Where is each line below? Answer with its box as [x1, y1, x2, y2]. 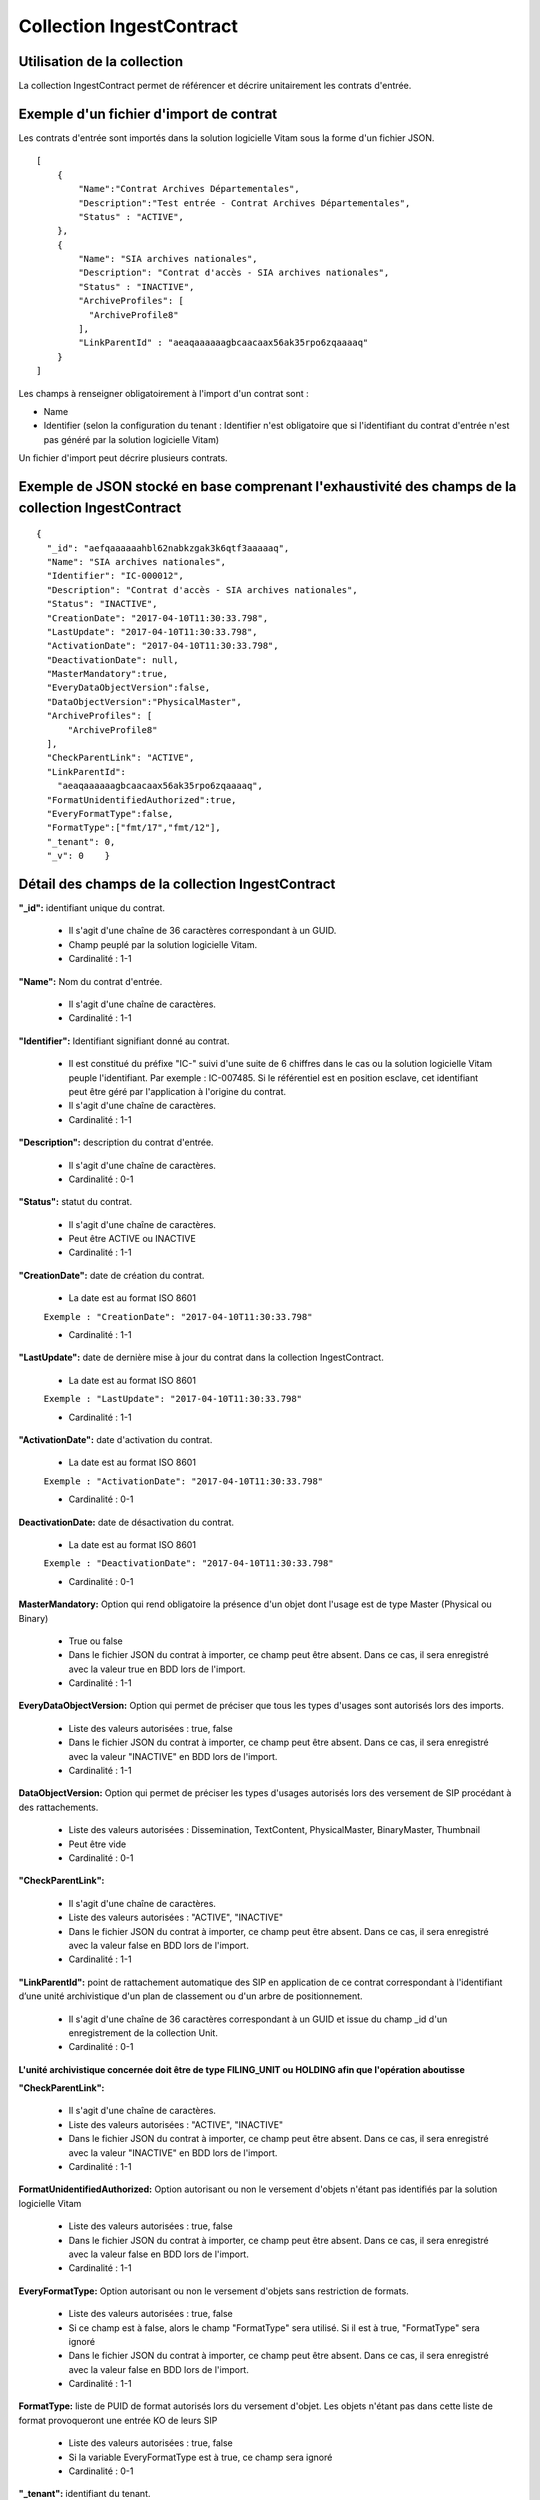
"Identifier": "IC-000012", [46, 570, 185, 582]
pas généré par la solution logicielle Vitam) [43, 433, 220, 445]
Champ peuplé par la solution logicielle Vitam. [68, 938, 258, 950]
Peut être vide [68, 1838, 127, 1850]
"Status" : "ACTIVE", [78, 211, 185, 222]
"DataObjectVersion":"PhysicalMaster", [46, 696, 242, 707]
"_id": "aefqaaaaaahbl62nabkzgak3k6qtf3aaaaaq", [46, 542, 290, 554]
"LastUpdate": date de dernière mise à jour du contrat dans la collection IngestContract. [18, 1351, 384, 1364]
